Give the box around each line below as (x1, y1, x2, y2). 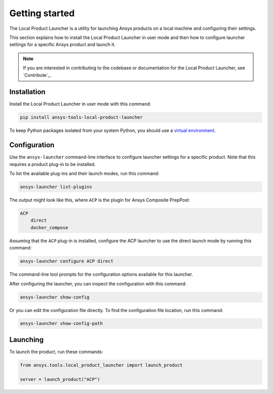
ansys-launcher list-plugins (20, 184, 93, 190)
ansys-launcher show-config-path (20, 321, 103, 326)
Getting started (9, 8, 75, 19)
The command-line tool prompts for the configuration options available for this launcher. (9, 271, 193, 278)
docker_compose (30, 225, 68, 230)
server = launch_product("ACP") (20, 376, 101, 382)
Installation (9, 87, 45, 96)
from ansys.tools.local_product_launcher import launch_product (20, 362, 183, 368)
